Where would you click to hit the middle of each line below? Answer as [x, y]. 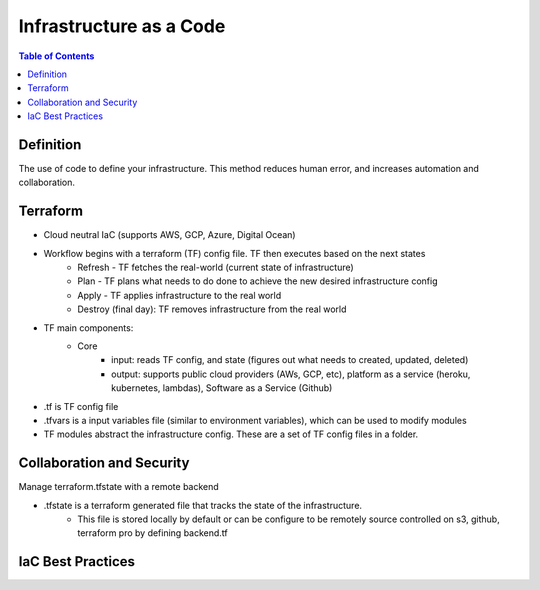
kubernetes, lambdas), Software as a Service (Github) [222, 388]
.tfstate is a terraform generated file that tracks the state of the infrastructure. [203, 505]
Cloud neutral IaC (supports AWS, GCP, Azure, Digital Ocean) [169, 235]
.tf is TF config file [81, 406]
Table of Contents [56, 56]
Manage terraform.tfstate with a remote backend [118, 487]
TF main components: [88, 327]
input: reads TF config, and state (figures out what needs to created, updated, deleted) [290, 360]
